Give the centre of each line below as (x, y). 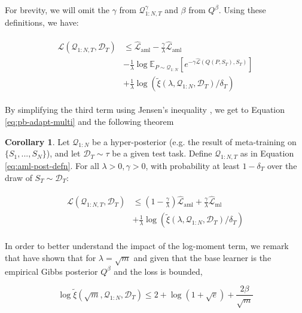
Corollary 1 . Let (37, 141)
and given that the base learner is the (202, 258)
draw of (19, 177)
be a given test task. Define (162, 153)
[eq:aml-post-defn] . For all (52, 165)
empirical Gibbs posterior (51, 271)
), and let (63, 153)
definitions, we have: (42, 22)
